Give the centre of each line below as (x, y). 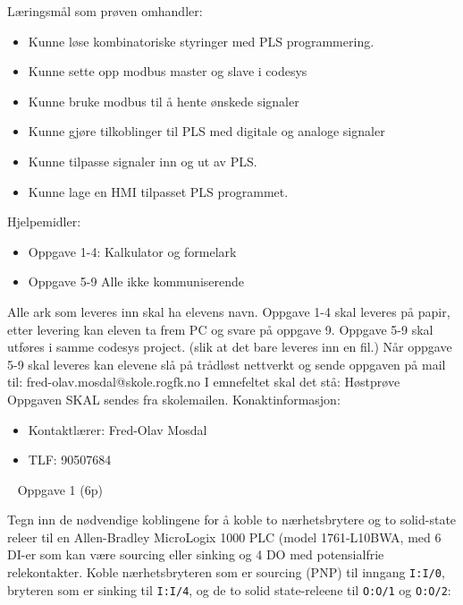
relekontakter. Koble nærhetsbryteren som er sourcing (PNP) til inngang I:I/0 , (226, 572)
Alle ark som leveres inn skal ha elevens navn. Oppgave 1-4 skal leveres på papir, (229, 311)
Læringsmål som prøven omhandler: (105, 11)
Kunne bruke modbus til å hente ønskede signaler (164, 101)
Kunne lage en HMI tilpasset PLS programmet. (158, 191)
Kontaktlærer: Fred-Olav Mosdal (118, 429)
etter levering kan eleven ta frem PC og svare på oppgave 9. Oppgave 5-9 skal (220, 329)
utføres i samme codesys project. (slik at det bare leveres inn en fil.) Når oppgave (230, 347)
